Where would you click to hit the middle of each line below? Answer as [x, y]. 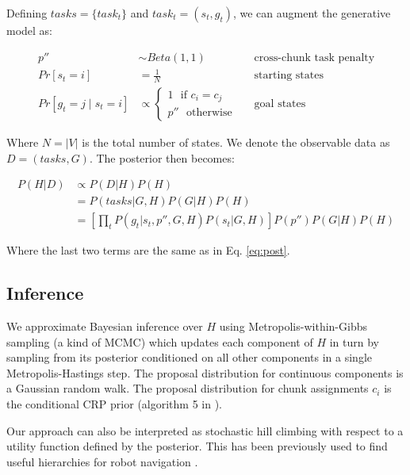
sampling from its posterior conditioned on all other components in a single [190, 357]
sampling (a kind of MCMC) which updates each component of [160, 341]
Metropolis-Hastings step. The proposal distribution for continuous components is [205, 372]
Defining [27, 13]
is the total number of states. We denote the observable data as [236, 142]
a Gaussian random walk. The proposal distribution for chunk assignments [188, 388]
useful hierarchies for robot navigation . [102, 461]
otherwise [209, 113]
